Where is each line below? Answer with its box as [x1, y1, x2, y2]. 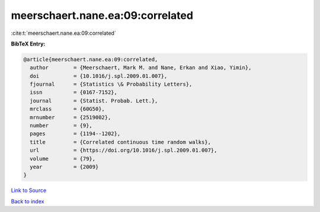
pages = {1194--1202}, [30, 131, 121, 137]
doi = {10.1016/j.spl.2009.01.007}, [30, 73, 168, 79]
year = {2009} [30, 164, 99, 170]
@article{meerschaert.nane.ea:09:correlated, [23, 56, 158, 63]
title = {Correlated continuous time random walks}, [30, 139, 212, 145]
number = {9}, [30, 122, 93, 129]
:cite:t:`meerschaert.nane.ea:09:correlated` [11, 30, 117, 37]
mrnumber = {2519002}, [30, 114, 111, 120]
